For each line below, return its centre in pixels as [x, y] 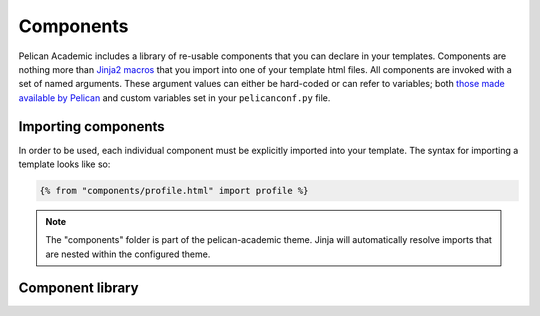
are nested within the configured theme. [128, 254]
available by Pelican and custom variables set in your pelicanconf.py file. [174, 97]
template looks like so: [64, 164]
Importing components [91, 126]
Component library [78, 287]
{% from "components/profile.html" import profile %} [174, 190]
